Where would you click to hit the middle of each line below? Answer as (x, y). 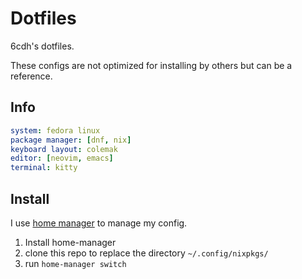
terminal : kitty (44, 168)
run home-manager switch (75, 263)
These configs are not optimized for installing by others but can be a (151, 65)
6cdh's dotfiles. (42, 46)
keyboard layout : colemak (64, 149)
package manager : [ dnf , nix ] (71, 140)
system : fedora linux (55, 130)
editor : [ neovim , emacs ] (62, 158)
